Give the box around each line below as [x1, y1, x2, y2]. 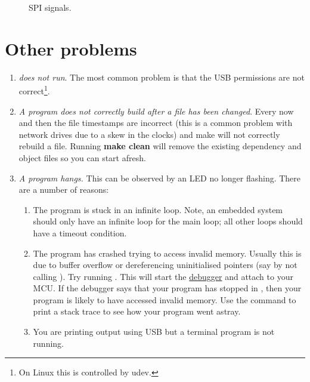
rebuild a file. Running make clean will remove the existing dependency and [18, 140, 302, 152]
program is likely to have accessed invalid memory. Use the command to [33, 293, 296, 306]
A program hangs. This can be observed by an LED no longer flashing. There [18, 171, 301, 184]
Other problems [5, 36, 137, 60]
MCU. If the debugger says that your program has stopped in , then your [33, 282, 302, 294]
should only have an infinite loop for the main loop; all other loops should [33, 215, 303, 227]
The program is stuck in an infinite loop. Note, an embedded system [33, 203, 283, 215]
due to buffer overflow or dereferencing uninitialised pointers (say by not [33, 258, 297, 271]
